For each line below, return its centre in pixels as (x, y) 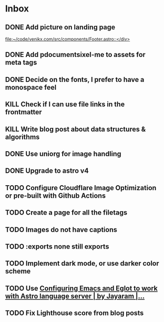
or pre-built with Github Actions (56, 195)
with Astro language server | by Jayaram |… (75, 296)
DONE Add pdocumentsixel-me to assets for (75, 55)
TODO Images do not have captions (61, 229)
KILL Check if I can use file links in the (65, 105)
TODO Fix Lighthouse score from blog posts (75, 313)
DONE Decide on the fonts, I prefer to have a (75, 80)
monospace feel (31, 87)
